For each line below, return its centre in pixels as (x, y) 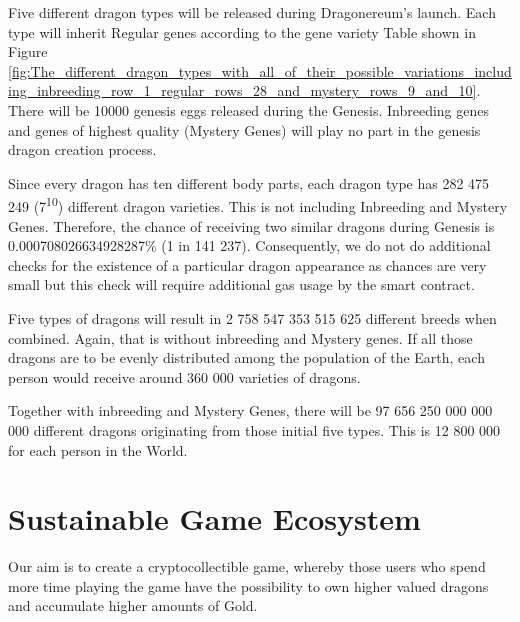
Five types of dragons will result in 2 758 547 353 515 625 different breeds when (252, 317)
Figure (28, 51)
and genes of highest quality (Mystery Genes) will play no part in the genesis (244, 129)
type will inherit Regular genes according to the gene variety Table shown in (242, 31)
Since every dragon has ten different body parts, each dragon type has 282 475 (249, 182)
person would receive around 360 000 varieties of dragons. (184, 376)
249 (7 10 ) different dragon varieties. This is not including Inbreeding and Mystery (258, 204)
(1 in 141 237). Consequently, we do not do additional (326, 245)
